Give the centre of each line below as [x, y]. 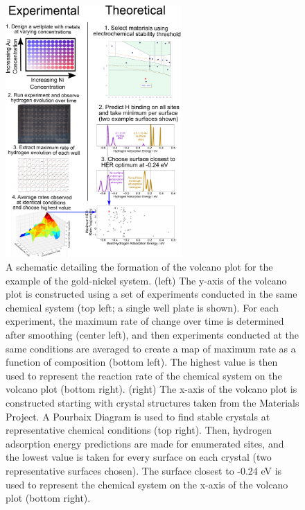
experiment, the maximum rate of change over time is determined [145, 321]
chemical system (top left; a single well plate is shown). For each [142, 307]
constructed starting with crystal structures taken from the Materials [152, 402]
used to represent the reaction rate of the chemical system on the [144, 375]
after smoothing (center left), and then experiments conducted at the [152, 335]
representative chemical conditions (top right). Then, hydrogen [139, 430]
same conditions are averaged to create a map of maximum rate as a [151, 348]
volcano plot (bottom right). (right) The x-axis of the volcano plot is [151, 389]
